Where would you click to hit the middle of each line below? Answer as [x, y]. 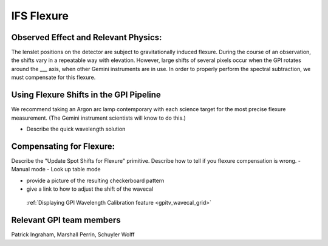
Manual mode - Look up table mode [56, 169]
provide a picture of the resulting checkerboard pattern [95, 180]
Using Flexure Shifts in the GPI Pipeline [86, 95]
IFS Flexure [40, 16]
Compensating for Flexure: [63, 146]
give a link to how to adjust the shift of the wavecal [90, 189]
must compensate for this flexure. [53, 77]
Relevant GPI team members [66, 220]
